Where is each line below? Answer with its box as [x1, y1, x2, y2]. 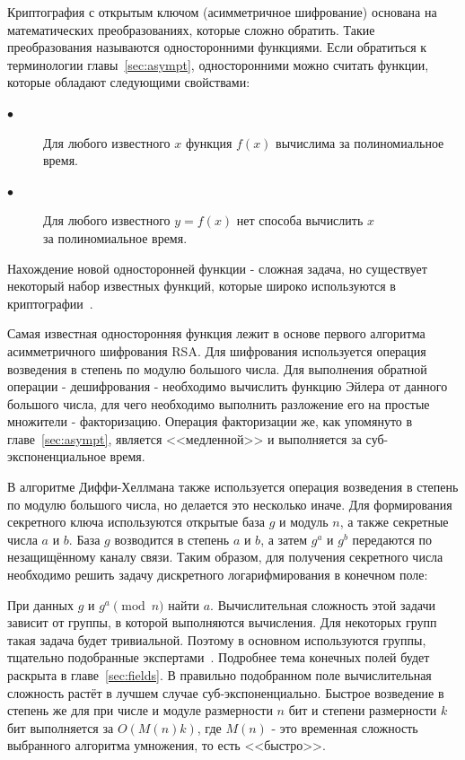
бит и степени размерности [288, 701, 437, 720]
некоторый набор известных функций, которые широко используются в [7, 276, 396, 295]
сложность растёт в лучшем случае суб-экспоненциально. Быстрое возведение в [7, 683, 444, 702]
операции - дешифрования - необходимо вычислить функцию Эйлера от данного [7, 377, 448, 396]
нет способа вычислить [236, 211, 364, 230]
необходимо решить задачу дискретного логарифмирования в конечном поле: [7, 565, 428, 584]
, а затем [260, 529, 308, 548]
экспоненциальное [7, 447, 106, 466]
